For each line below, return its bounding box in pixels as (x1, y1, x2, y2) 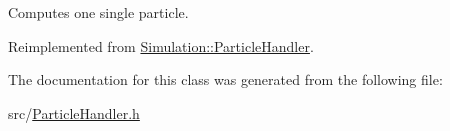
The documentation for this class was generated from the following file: (8, 69, 443, 90)
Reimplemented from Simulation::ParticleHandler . (8, 35, 314, 56)
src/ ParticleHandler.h (8, 102, 140, 123)
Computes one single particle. (8, 2, 189, 22)
